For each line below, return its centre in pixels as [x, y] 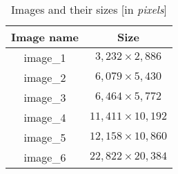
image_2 [45, 77]
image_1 [45, 57]
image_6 [45, 157]
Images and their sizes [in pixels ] [89, 9]
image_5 [45, 137]
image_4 [45, 117]
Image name [45, 37]
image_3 [45, 97]
